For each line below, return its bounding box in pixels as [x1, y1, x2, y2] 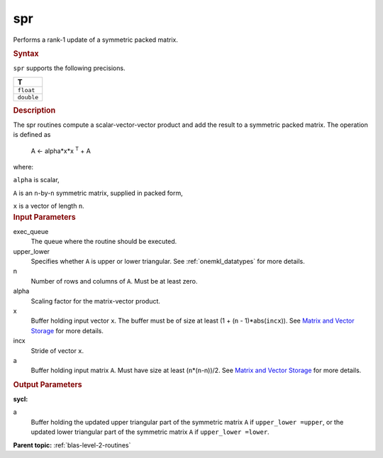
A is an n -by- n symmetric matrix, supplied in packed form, [13, 189, 184, 197]
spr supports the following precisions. [13, 64, 126, 72]
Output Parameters [13, 379, 82, 389]
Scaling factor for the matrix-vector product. [30, 296, 161, 305]
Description [13, 105, 56, 115]
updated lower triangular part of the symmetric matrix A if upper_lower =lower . [30, 428, 270, 436]
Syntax [13, 48, 39, 58]
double [17, 93, 39, 101]
